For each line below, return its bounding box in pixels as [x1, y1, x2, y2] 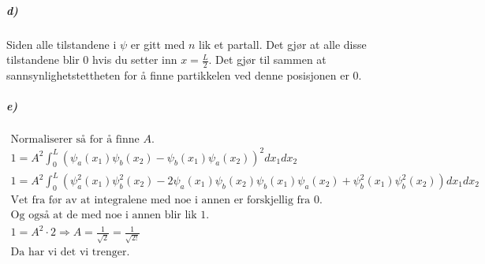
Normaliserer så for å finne [10, 134, 140, 146]
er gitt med [130, 35, 185, 52]
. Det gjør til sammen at [208, 51, 326, 68]
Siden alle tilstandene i [6, 35, 117, 52]
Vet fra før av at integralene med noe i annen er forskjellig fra [10, 194, 311, 206]
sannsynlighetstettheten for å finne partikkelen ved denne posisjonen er [6, 66, 349, 83]
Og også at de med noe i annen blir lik [10, 209, 197, 221]
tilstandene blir [6, 51, 80, 68]
